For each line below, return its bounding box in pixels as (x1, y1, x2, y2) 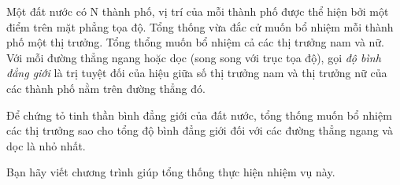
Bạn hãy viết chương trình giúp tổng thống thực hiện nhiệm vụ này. (6, 164, 335, 180)
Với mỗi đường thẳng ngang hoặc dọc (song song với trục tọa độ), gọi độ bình (6, 49, 381, 65)
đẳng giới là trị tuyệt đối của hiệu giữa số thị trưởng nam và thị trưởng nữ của (6, 65, 387, 81)
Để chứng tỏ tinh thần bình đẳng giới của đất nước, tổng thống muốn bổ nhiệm (6, 106, 392, 123)
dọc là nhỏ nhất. (6, 137, 86, 154)
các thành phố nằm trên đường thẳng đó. (6, 80, 206, 96)
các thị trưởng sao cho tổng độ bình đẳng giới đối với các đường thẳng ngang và (6, 122, 393, 139)
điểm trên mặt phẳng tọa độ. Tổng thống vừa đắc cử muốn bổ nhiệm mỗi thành (6, 18, 394, 35)
